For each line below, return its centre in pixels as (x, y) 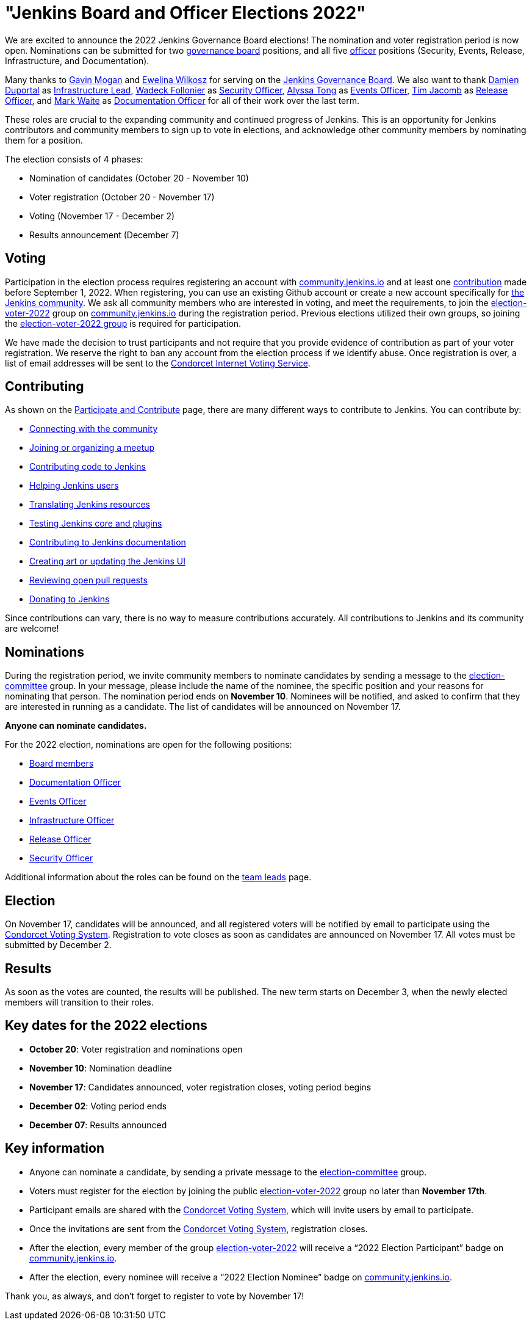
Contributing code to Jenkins (88, 467)
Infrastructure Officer (72, 820)
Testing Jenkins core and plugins (96, 524)
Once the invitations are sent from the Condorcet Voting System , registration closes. (199, 1228)
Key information (55, 1148)
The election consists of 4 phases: (74, 159)
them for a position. (44, 140)
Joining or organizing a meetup (92, 448)
